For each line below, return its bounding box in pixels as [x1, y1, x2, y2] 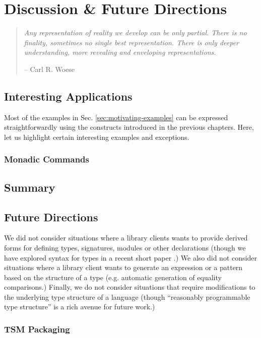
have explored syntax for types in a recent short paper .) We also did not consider [4, 252, 257, 263]
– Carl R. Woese [24, 63, 75, 74]
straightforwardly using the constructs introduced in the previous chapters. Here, [4, 122, 254, 132]
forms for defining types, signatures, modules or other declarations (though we [4, 242, 246, 252]
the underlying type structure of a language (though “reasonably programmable [4, 291, 250, 302]
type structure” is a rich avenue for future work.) [4, 301, 155, 312]
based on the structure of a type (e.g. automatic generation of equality [4, 272, 222, 282]
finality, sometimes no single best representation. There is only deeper [24, 37, 239, 47]
